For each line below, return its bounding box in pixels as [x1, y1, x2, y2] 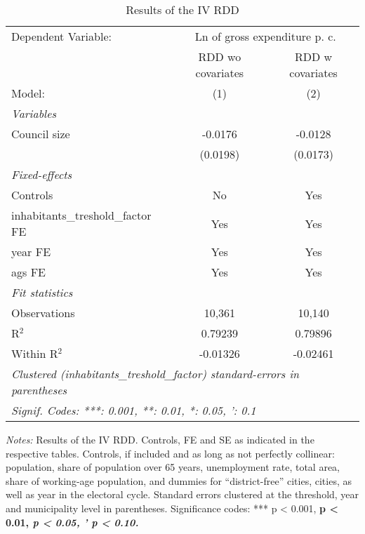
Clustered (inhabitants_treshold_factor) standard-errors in [11, 366, 300, 382]
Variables [11, 105, 57, 121]
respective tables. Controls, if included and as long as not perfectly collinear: [6, 446, 335, 460]
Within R [11, 345, 58, 361]
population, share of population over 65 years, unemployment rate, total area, [6, 460, 340, 474]
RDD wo [198, 48, 241, 65]
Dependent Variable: [11, 28, 112, 44]
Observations [11, 305, 75, 321]
